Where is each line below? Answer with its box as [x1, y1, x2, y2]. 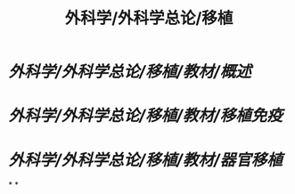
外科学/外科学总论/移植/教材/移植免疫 [8, 106, 283, 125]
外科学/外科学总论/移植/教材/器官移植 [8, 150, 283, 170]
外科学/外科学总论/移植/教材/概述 [8, 61, 251, 82]
